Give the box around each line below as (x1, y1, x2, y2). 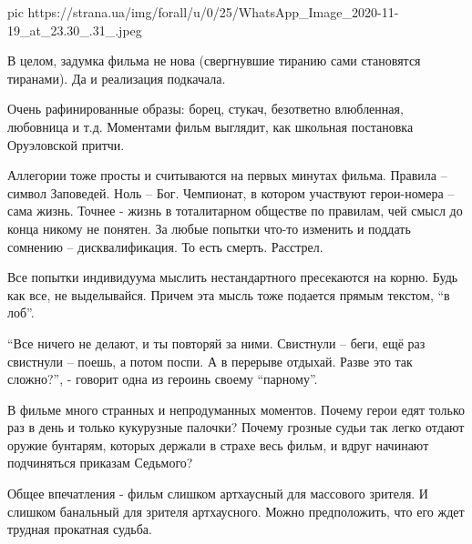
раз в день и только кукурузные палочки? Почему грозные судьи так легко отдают (7, 418, 465, 437)
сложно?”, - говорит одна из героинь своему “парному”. (7, 369, 318, 388)
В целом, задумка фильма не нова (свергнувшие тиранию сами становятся (7, 51, 421, 70)
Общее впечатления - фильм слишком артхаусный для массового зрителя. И (7, 484, 428, 503)
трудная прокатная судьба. (7, 519, 152, 539)
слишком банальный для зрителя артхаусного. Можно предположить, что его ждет (7, 501, 465, 520)
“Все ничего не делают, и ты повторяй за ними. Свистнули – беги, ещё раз (7, 333, 426, 352)
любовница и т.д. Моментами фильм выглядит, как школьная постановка (7, 116, 414, 136)
